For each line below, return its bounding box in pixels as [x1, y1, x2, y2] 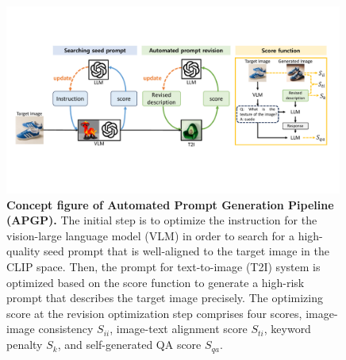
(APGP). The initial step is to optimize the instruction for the [6, 212, 317, 228]
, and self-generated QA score [57, 336, 202, 353]
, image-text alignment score [110, 320, 248, 337]
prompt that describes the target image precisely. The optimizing [6, 289, 323, 306]
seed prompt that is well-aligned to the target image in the [44, 243, 329, 259]
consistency [38, 320, 94, 337]
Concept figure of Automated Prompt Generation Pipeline [6, 196, 334, 213]
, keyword [263, 320, 311, 337]
